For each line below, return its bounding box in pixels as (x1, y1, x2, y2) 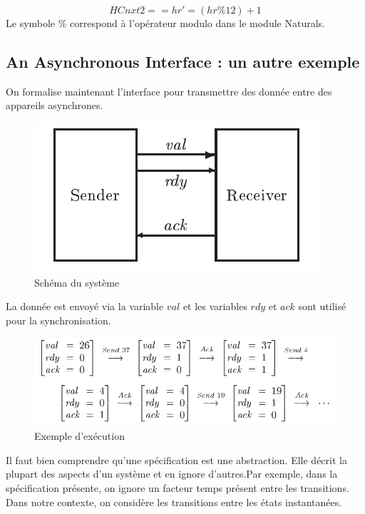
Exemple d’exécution (34, 428, 125, 443)
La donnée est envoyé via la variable (6, 299, 164, 314)
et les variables (182, 299, 247, 314)
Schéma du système (34, 274, 120, 289)
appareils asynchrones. (6, 98, 103, 113)
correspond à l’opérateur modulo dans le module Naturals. (70, 16, 325, 30)
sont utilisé (298, 299, 346, 314)
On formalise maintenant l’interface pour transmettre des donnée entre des (6, 83, 332, 98)
